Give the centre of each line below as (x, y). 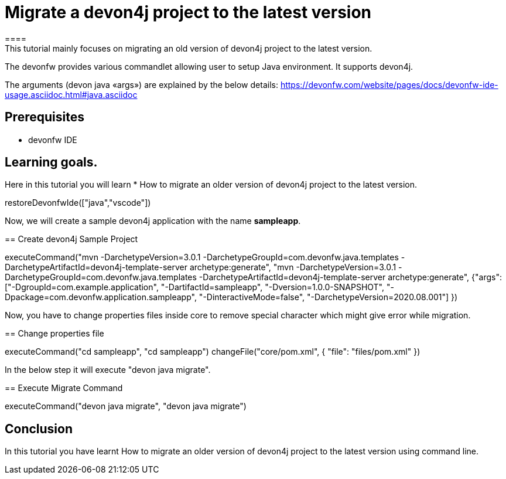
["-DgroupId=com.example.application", (82, 287)
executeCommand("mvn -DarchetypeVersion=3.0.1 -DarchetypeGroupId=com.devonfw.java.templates (202, 257)
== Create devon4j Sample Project (71, 239)
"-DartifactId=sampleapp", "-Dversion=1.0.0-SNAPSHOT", (273, 287)
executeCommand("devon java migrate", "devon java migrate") (126, 406)
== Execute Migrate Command (64, 388)
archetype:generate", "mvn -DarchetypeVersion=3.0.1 (293, 267)
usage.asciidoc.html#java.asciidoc (71, 94)
